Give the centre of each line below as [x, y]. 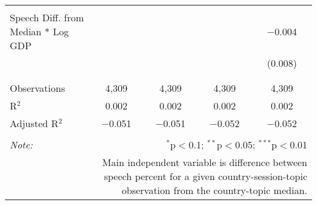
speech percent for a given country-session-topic [205, 176]
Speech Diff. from [47, 17]
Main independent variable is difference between [205, 162]
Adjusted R [34, 123]
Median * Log [39, 31]
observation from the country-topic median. [214, 190]
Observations [37, 88]
